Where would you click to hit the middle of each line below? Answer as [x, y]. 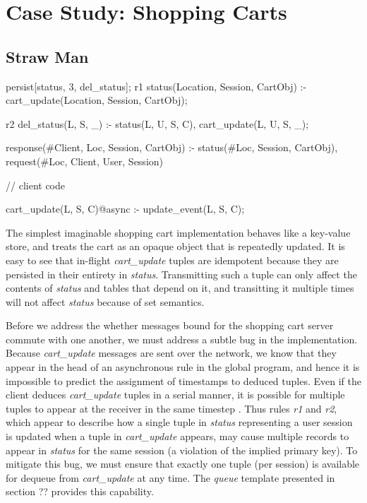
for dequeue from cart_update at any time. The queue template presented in [170, 477]
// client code [35, 185]
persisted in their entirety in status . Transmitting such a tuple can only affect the [181, 274]
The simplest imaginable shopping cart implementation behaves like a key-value [178, 232]
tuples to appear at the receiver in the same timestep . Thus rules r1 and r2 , [172, 408]
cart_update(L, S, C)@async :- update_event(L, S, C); [125, 209]
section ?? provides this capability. [80, 491]
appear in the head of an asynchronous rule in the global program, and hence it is [183, 367]
